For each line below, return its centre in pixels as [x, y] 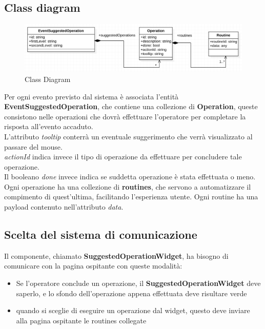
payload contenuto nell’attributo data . [64, 207]
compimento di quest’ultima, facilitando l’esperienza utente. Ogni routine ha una [131, 197]
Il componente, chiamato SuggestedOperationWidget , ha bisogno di [116, 255]
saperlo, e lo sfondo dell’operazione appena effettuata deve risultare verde [131, 293]
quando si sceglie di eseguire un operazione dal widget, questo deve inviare [133, 310]
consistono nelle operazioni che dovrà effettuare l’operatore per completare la [125, 116]
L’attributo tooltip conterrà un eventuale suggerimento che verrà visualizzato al [128, 136]
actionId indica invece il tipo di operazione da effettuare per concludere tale [123, 157]
